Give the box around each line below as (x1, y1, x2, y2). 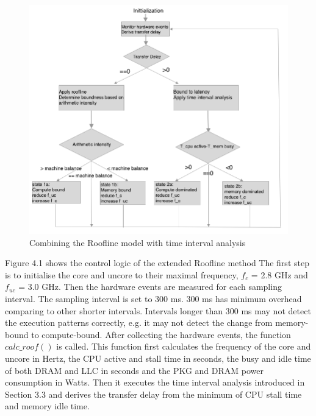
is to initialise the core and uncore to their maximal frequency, (5, 268, 239, 281)
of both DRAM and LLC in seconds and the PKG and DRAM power (5, 364, 264, 376)
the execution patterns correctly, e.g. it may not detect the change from (5, 316, 273, 329)
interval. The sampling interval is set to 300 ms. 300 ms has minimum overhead (5, 292, 302, 305)
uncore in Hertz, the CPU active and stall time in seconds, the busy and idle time (5, 351, 311, 364)
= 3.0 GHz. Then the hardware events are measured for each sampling (18, 280, 282, 293)
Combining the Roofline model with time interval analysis (29, 236, 246, 249)
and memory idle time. (5, 400, 90, 412)
